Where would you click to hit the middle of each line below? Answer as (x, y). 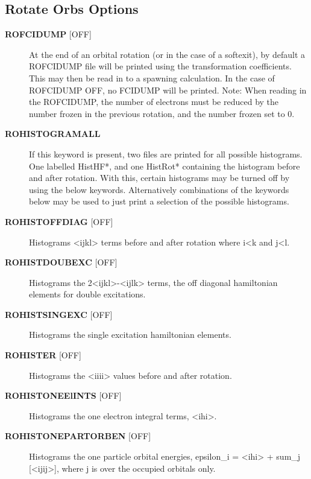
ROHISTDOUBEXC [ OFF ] (61, 262)
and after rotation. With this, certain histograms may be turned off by (159, 178)
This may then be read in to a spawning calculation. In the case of (152, 78)
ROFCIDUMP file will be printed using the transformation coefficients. (160, 66)
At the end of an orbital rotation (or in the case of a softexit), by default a (167, 54)
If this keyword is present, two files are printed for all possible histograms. (166, 154)
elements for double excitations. (87, 294)
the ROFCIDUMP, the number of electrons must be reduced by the (154, 102)
